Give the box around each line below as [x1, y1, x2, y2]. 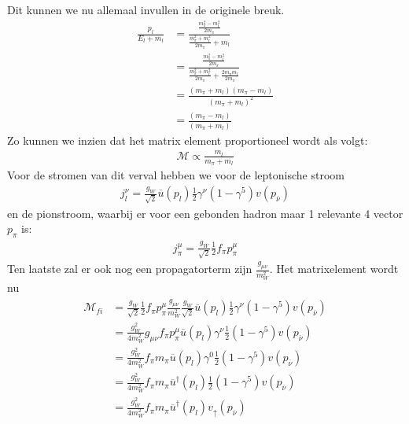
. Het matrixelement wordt [269, 260, 399, 277]
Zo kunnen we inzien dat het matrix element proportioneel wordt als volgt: [7, 131, 368, 148]
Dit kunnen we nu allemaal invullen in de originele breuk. [7, 2, 285, 17]
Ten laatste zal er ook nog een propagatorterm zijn [7, 260, 252, 277]
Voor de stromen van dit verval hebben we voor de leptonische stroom [7, 167, 345, 183]
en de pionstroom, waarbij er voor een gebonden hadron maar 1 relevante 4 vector [7, 205, 403, 221]
